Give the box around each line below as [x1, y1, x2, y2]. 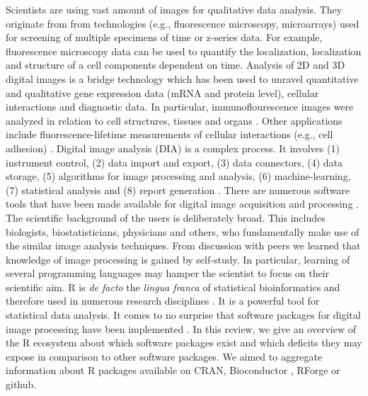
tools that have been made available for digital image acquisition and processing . [6, 196, 359, 211]
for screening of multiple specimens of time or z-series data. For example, [6, 30, 323, 45]
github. [6, 377, 37, 392]
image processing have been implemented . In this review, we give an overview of [6, 321, 356, 336]
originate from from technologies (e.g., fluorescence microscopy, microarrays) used [6, 16, 360, 30]
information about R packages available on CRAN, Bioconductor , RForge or [6, 363, 340, 378]
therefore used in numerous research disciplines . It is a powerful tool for [6, 293, 320, 308]
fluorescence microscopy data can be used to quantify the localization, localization [6, 43, 362, 58]
